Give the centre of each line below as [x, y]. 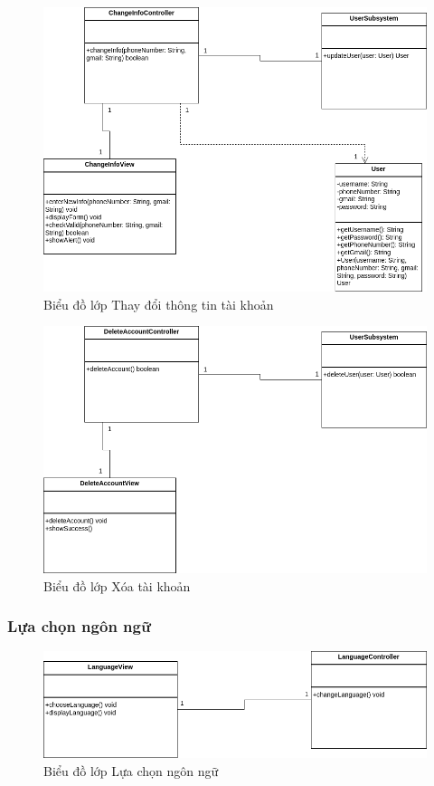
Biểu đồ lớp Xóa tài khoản [117, 585]
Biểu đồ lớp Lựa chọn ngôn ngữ [131, 770]
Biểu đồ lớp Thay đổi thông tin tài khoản [159, 304]
